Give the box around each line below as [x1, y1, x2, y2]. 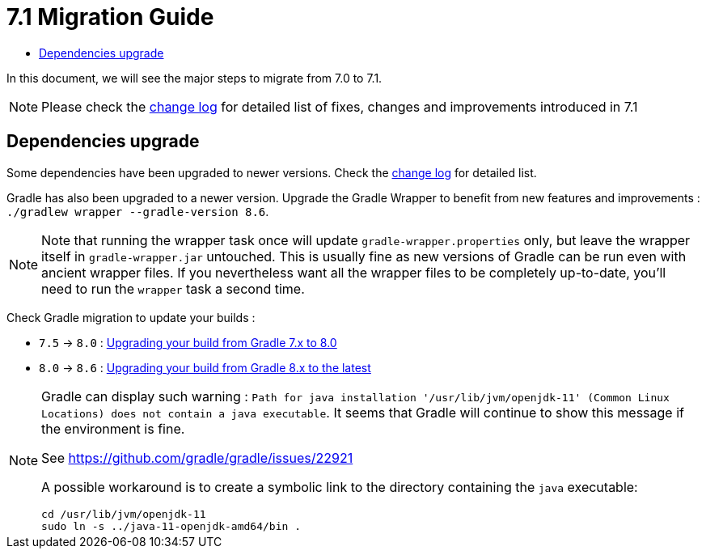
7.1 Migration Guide [6, 3, 214, 31]
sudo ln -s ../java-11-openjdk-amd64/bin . [41, 519, 301, 532]
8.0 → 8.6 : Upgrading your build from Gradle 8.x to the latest [39, 360, 371, 375]
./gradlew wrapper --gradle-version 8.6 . [6, 204, 269, 218]
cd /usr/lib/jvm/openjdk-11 [41, 507, 206, 520]
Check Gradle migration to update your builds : [6, 310, 256, 324]
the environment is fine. [41, 420, 185, 437]
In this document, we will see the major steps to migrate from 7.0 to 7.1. [6, 70, 383, 85]
